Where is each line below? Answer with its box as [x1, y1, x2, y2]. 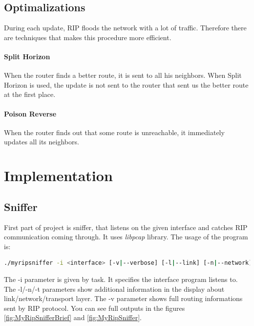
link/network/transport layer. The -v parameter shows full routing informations [4, 293, 243, 303]
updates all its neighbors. [4, 137, 79, 147]
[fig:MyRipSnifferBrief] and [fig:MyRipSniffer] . [4, 312, 142, 323]
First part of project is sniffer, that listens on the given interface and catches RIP [4, 222, 248, 232]
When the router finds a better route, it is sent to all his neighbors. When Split [4, 70, 242, 80]
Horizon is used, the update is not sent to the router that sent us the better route [4, 79, 249, 90]
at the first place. [4, 89, 56, 99]
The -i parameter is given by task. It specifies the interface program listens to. [4, 274, 238, 284]
